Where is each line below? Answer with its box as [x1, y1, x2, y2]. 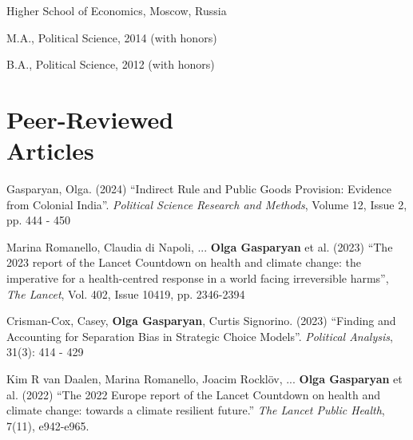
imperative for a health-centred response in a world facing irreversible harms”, [6, 270, 389, 287]
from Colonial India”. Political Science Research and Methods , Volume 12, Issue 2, [6, 196, 407, 212]
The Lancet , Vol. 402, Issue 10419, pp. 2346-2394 [6, 285, 245, 302]
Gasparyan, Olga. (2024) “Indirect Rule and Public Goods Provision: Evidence [6, 180, 392, 197]
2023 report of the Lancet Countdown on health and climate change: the [6, 254, 361, 271]
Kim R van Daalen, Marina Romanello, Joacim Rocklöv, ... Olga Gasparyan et [6, 371, 403, 387]
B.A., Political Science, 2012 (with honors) [6, 56, 215, 73]
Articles [6, 134, 94, 167]
